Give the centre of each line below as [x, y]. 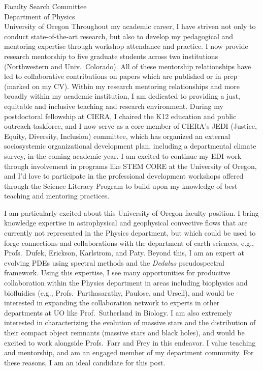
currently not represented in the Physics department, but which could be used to [130, 233]
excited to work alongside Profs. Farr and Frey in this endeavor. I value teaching [130, 342]
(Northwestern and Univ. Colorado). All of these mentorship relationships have [128, 66]
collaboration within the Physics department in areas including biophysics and [126, 283]
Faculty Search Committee [45, 6]
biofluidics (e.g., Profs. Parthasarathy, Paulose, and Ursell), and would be [119, 292]
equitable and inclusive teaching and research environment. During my [114, 106]
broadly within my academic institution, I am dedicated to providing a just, [122, 96]
